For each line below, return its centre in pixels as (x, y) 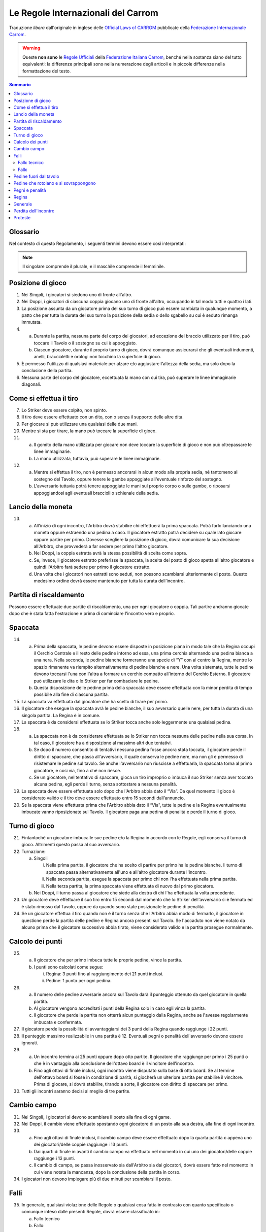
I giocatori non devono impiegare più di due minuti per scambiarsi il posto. (97, 1179)
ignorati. (30, 1043)
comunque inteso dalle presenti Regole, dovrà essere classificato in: (91, 1212)
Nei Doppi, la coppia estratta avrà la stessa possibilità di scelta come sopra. (110, 553)
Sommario (20, 84)
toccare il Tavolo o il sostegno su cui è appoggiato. (85, 343)
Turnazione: (33, 851)
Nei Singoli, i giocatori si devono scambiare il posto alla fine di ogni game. (96, 1117)
